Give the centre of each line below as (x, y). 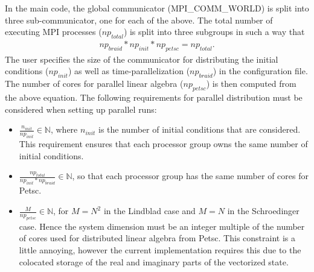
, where (64, 129)
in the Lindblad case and (149, 211)
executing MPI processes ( (53, 32)
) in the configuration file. (260, 71)
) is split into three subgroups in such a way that (214, 32)
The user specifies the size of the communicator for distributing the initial (142, 59)
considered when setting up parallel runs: (81, 109)
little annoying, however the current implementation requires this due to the (160, 249)
